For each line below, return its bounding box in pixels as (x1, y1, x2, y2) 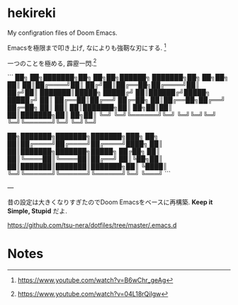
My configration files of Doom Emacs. (7, 28, 118, 37)
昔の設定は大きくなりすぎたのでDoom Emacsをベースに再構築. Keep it (7, 198, 213, 206)
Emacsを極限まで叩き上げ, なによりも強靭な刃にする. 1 (7, 42, 166, 52)
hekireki (7, 5, 57, 21)
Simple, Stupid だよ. (7, 207, 67, 216)
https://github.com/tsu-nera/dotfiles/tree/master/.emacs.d (7, 221, 177, 230)
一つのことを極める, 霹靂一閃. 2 (7, 57, 97, 67)
